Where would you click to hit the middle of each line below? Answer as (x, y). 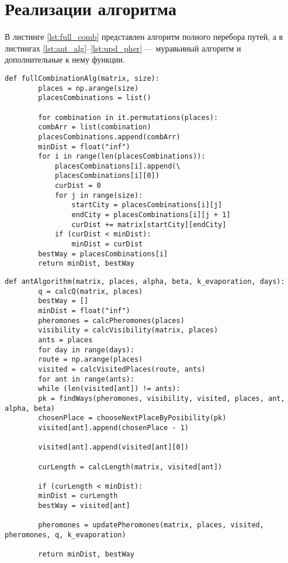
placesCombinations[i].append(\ (117, 166)
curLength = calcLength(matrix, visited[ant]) (130, 467)
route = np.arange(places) (91, 360)
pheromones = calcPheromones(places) (111, 320)
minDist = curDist (107, 244)
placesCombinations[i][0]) (107, 176)
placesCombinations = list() (95, 98)
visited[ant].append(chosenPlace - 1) (113, 428)
